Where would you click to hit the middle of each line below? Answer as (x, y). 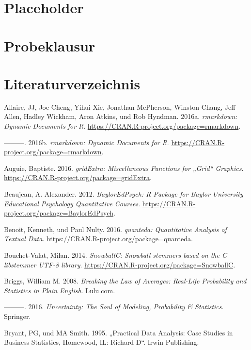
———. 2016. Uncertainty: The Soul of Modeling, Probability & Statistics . (114, 307)
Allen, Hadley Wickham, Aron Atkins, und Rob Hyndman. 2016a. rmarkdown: (121, 116)
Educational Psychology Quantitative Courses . (72, 203)
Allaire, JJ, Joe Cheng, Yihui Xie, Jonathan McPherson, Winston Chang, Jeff (120, 107)
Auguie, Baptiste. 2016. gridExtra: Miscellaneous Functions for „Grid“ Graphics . (124, 168)
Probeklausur (50, 45)
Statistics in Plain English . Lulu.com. (60, 290)
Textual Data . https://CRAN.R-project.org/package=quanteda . (98, 239)
